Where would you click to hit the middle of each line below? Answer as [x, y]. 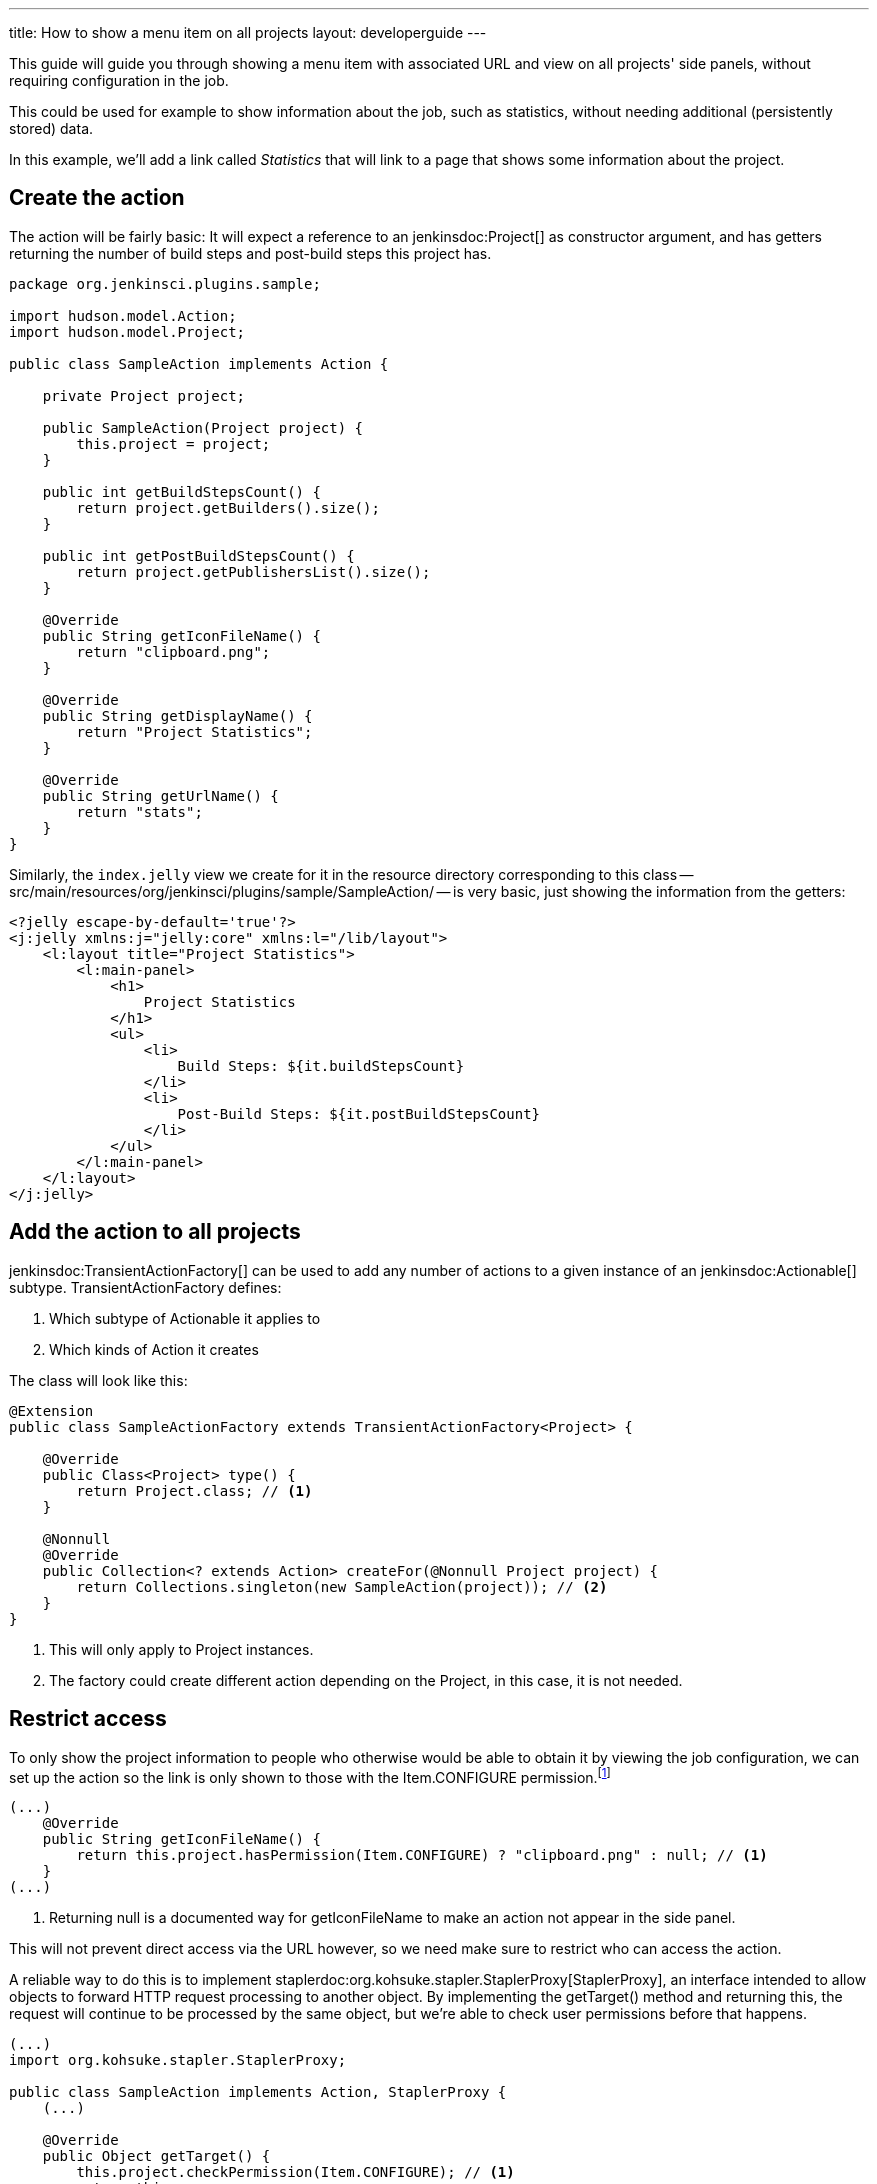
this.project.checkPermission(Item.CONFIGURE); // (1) [295, 2172]
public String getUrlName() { [160, 795]
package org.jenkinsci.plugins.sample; [165, 283]
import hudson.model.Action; [123, 315]
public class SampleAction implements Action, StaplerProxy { [258, 2092]
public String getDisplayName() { [177, 715]
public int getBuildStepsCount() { [181, 491]
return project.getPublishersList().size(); [253, 571]
